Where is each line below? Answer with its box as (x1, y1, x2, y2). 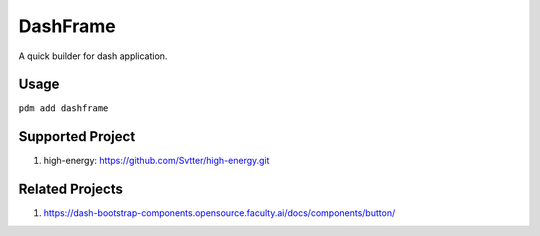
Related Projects (18, 181, 124, 198)
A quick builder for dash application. (18, 50, 168, 62)
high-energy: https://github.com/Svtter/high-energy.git (43, 155, 270, 167)
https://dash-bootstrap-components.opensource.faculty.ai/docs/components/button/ (43, 207, 396, 219)
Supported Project (18, 128, 136, 145)
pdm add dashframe (18, 103, 109, 114)
